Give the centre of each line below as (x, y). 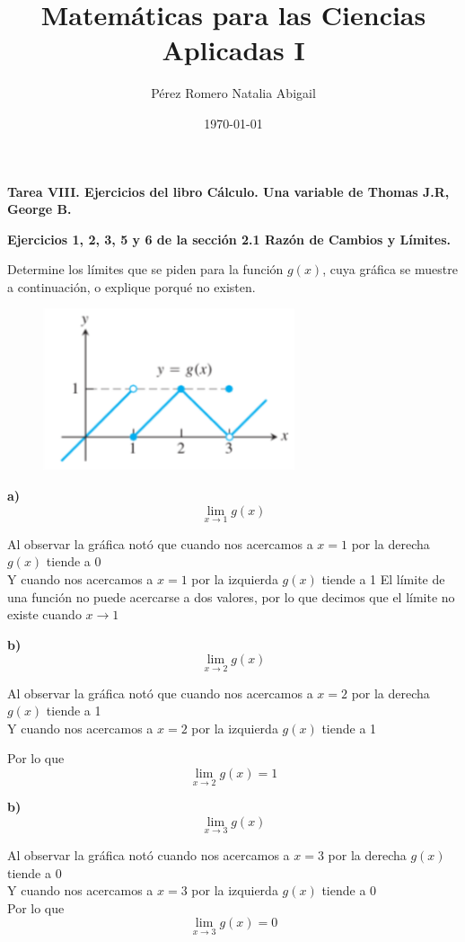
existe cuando (44, 614)
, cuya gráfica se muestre (390, 269)
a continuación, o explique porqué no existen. (132, 286)
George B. (39, 209)
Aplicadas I (233, 50)
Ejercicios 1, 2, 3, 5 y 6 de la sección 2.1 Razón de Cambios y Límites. (229, 239)
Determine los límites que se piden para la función (145, 269)
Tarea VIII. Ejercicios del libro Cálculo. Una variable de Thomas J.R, (228, 191)
